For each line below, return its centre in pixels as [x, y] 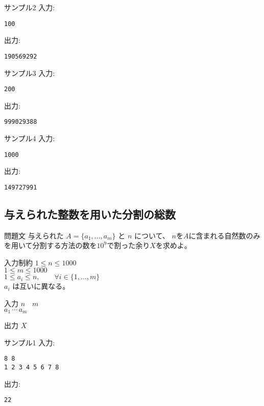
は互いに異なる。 [41, 286]
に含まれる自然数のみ [224, 235]
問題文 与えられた [34, 235]
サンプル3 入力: [30, 73]
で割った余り [128, 245]
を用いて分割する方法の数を [51, 245]
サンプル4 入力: [30, 138]
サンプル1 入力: [30, 342]
